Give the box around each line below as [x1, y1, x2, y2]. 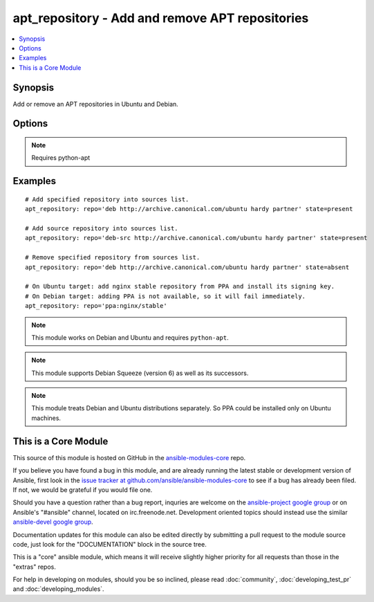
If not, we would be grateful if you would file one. [12, 485, 153, 494]
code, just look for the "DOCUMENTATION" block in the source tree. [12, 540, 207, 548]
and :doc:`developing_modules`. [12, 585, 104, 593]
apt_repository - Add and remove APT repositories [12, 10, 309, 26]
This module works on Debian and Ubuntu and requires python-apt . [31, 333, 229, 342]
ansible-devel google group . [12, 518, 93, 526]
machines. [31, 414, 62, 422]
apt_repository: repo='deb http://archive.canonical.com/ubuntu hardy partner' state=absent [25, 263, 350, 271]
